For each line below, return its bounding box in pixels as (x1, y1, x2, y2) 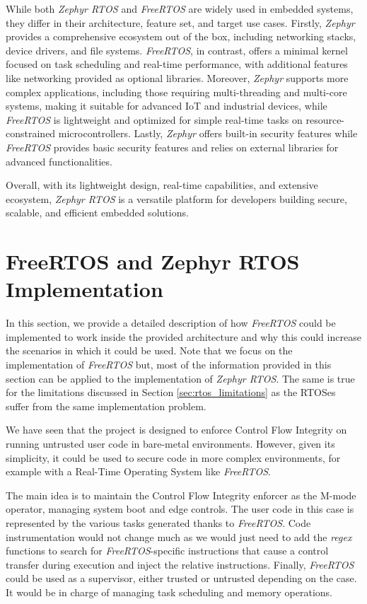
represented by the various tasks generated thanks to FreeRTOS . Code (6, 515, 311, 530)
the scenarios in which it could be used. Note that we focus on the (6, 343, 293, 358)
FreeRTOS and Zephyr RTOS (6, 247, 300, 276)
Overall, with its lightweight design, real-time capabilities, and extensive (6, 178, 318, 192)
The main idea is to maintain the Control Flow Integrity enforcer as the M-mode (6, 487, 356, 502)
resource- (305, 112, 345, 127)
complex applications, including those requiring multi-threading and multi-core (6, 84, 347, 99)
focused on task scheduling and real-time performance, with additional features (6, 57, 348, 71)
